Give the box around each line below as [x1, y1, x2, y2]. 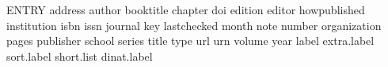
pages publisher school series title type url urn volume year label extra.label [6, 32, 375, 49]
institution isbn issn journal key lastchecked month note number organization [6, 17, 382, 33]
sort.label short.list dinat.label [6, 47, 153, 64]
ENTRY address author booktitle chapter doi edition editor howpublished [6, 2, 365, 17]
